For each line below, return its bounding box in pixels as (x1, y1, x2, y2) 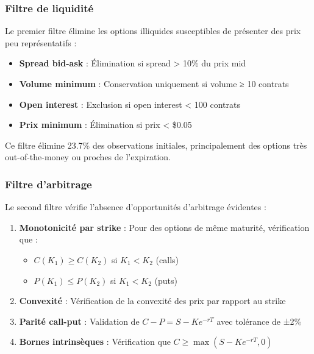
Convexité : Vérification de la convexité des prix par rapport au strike (19, 294, 286, 307)
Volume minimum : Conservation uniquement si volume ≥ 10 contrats (19, 77, 289, 90)
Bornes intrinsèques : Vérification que (19, 335, 171, 348)
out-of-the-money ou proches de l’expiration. (5, 150, 171, 163)
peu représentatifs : (5, 36, 77, 49)
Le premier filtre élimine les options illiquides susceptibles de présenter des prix (5, 24, 301, 37)
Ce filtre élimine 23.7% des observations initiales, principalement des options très (5, 138, 307, 151)
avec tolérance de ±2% (216, 314, 302, 327)
